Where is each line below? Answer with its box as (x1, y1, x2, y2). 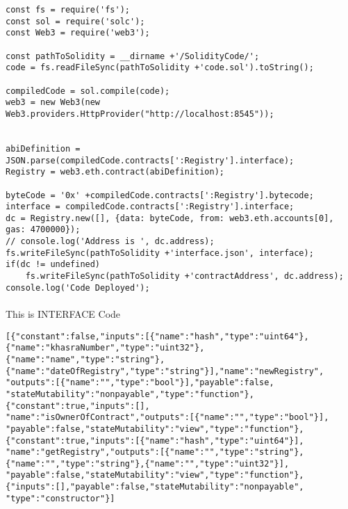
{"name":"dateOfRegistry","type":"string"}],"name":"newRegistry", (6, 366, 324, 376)
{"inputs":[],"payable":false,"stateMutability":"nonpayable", (6, 482, 304, 492)
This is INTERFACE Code (6, 307, 121, 321)
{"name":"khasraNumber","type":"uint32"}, (6, 343, 205, 353)
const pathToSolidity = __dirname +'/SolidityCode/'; (6, 51, 260, 61)
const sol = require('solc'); (6, 16, 145, 26)
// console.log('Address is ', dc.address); (6, 236, 215, 247)
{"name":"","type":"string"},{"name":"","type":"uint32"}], (6, 458, 290, 469)
